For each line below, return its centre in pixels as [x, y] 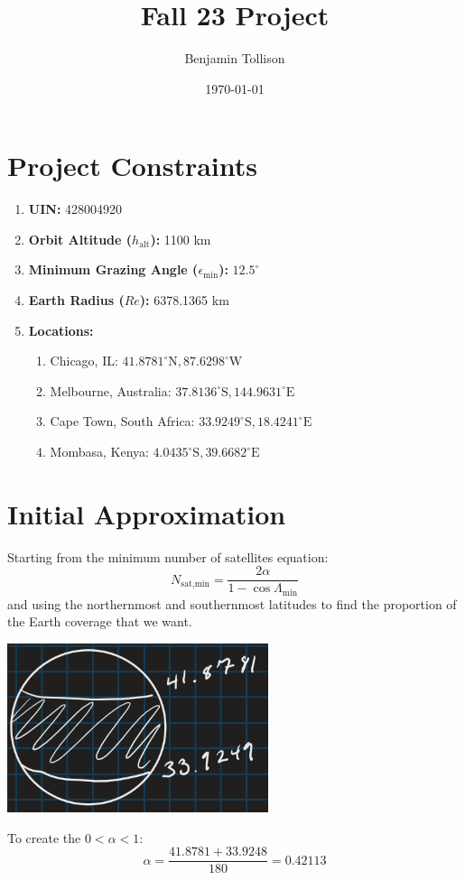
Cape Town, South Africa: [122, 421]
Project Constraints [132, 166]
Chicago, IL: [84, 361]
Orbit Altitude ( [80, 239]
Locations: [61, 330]
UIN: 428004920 [75, 209]
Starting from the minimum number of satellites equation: [168, 556]
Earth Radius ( [76, 300]
